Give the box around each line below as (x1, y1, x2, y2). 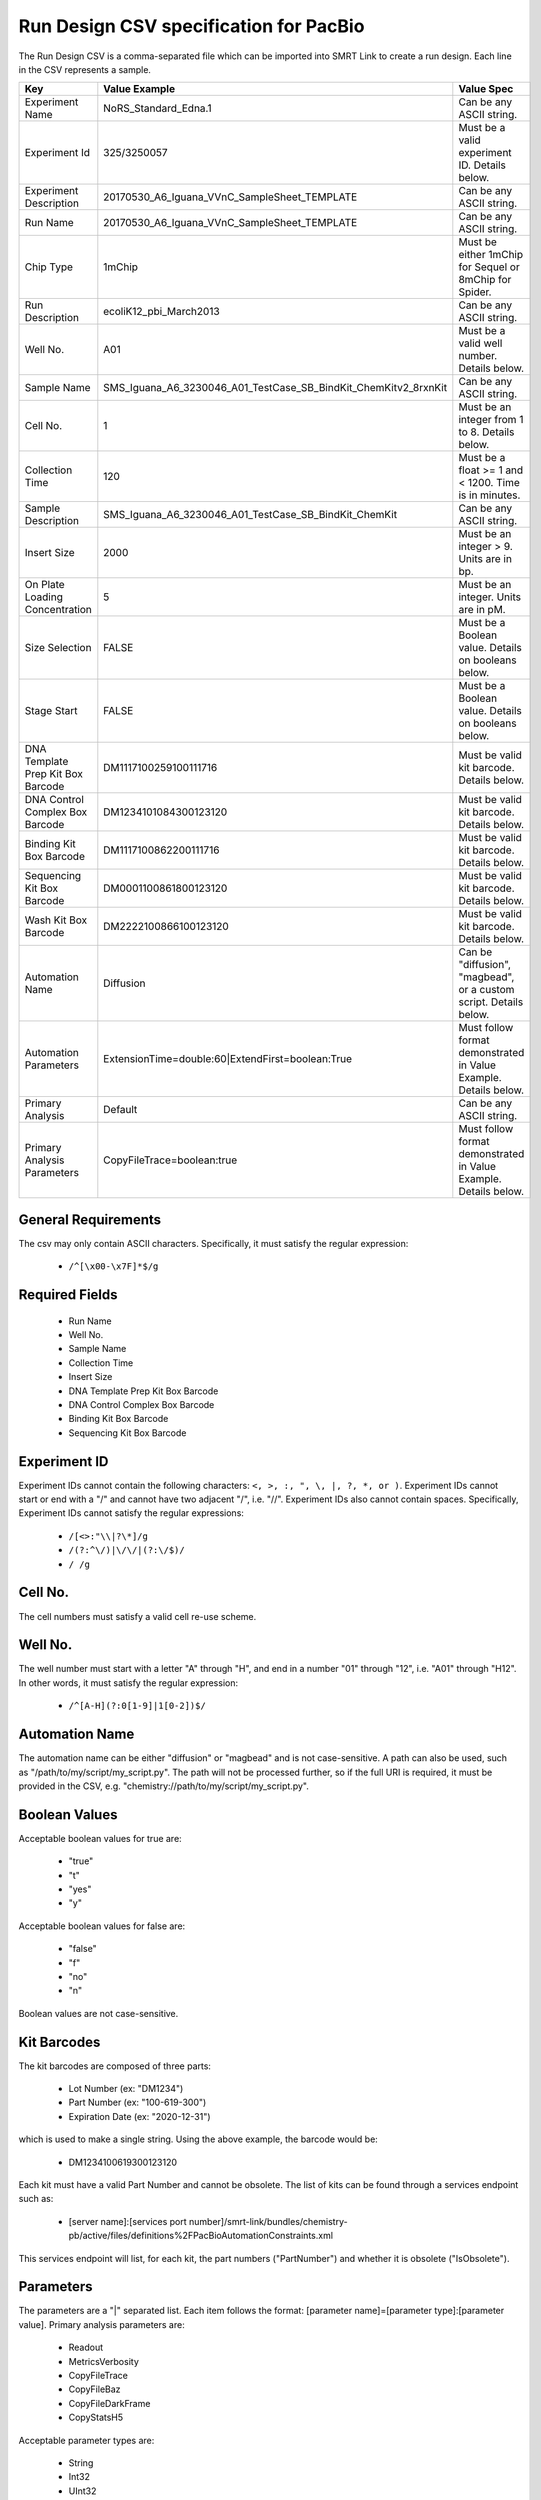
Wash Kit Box (24, 913, 88, 927)
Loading (24, 590, 64, 604)
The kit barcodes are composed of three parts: (18, 2060, 212, 2072)
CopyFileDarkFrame (68, 2397, 151, 2409)
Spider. (458, 285, 492, 299)
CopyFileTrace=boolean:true (103, 1153, 238, 1167)
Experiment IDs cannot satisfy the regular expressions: (18, 1507, 245, 1519)
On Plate (24, 578, 65, 592)
